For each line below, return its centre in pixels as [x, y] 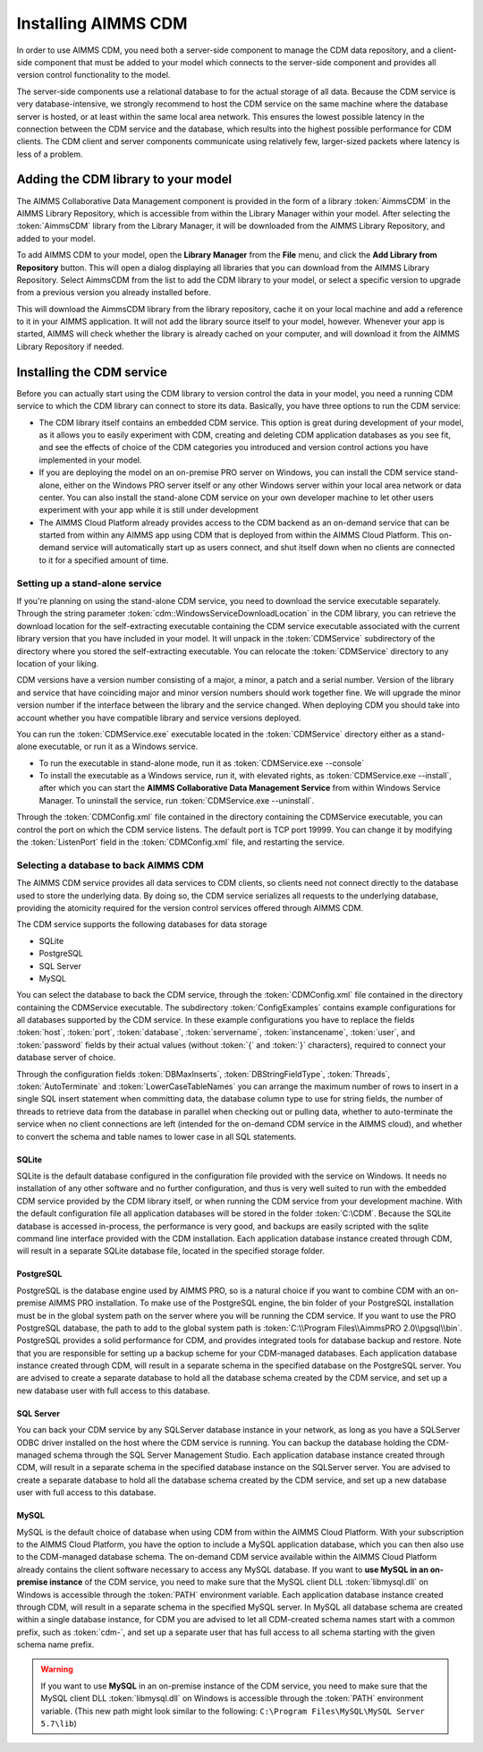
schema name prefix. [55, 1645]
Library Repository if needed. [70, 346]
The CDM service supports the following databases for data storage [142, 924]
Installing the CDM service [92, 372]
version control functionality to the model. [93, 75]
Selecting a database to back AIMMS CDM [110, 865]
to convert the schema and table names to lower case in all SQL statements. [157, 1136]
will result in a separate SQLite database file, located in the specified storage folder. [171, 1251]
